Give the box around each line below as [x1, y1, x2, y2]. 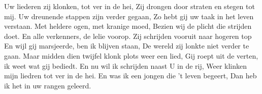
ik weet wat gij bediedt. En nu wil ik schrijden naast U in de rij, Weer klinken [4, 60, 247, 71]
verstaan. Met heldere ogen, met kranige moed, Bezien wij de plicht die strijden [4, 21, 252, 31]
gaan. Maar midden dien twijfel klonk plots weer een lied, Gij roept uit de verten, [4, 50, 258, 61]
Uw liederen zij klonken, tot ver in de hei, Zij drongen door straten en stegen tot [4, 1, 255, 11]
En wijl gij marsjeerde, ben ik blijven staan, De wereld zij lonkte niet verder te [4, 40, 249, 51]
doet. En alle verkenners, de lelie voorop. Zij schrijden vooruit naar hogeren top [4, 30, 252, 41]
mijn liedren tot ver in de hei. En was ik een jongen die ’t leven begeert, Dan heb [4, 70, 257, 81]
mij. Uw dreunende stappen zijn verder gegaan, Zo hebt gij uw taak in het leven [4, 11, 254, 21]
